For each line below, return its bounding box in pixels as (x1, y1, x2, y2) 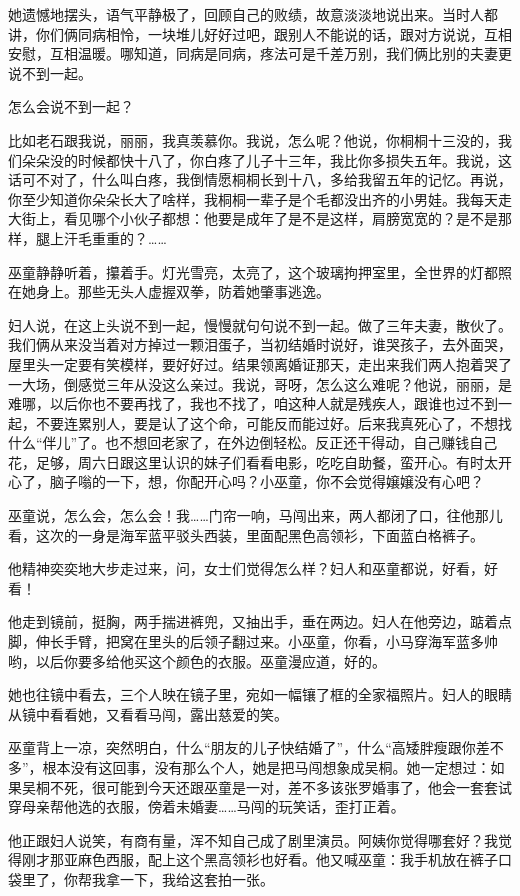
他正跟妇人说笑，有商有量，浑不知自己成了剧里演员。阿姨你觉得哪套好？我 (8, 829, 498, 850)
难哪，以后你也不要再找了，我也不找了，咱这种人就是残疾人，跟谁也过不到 (8, 393, 498, 414)
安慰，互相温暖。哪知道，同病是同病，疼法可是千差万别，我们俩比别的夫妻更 (8, 43, 512, 64)
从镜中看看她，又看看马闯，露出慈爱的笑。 (8, 703, 288, 724)
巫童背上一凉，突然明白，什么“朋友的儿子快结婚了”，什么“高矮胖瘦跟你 (8, 737, 476, 758)
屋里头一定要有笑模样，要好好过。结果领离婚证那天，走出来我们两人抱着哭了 (8, 353, 512, 374)
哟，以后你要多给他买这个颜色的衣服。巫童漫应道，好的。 (8, 650, 386, 671)
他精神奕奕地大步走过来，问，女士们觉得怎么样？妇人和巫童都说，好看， (8, 558, 484, 579)
